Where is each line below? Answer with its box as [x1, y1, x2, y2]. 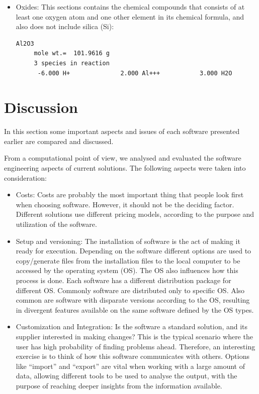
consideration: [4, 172, 47, 183]
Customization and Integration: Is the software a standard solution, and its [16, 321, 248, 332]
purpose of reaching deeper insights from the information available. [16, 380, 222, 390]
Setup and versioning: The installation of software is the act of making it [16, 235, 240, 246]
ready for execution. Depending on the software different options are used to [16, 245, 251, 256]
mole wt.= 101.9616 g [34, 50, 110, 57]
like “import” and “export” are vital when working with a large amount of [16, 360, 245, 371]
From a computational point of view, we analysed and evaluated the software [4, 153, 241, 163]
